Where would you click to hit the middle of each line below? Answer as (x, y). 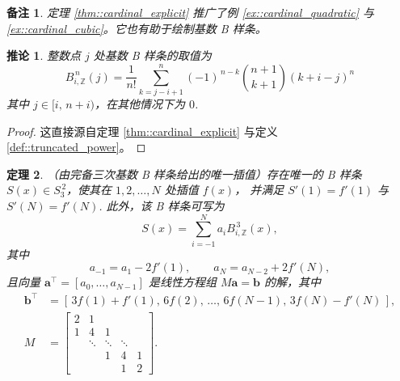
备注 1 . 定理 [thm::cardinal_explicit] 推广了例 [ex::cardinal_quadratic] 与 (191, 12)
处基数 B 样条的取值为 (152, 55)
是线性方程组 (182, 282)
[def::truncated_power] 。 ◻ (76, 147)
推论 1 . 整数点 (44, 55)
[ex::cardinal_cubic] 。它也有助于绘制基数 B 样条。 (137, 28)
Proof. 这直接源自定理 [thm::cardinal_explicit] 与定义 (142, 131)
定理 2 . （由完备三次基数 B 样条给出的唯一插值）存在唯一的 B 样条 (184, 174)
